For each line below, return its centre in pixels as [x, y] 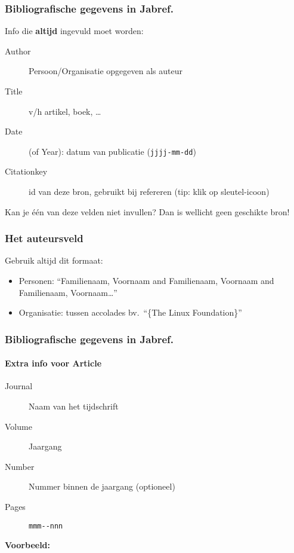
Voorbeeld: [28, 545]
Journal [19, 386]
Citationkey [26, 171]
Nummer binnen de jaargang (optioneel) [102, 486]
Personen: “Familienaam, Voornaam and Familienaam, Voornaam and [146, 281]
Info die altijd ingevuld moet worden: [74, 31]
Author [18, 51]
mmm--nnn [46, 526]
